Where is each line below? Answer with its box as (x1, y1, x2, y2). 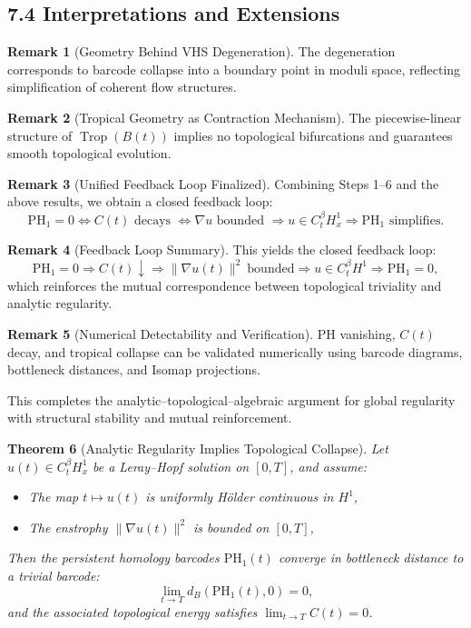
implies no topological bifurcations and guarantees (173, 125, 453, 145)
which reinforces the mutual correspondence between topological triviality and (7, 275, 442, 294)
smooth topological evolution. (7, 144, 172, 163)
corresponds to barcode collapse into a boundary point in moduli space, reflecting (7, 59, 461, 78)
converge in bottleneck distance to (278, 548, 464, 567)
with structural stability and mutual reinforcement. (7, 408, 292, 427)
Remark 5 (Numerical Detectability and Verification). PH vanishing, (7, 324, 396, 343)
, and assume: (289, 456, 368, 475)
